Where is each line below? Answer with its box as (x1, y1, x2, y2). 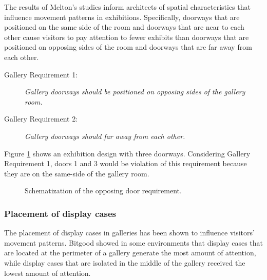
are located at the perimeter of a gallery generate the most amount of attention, (4, 247, 256, 258)
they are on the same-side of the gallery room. (4, 168, 149, 178)
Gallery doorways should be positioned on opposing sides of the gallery (25, 86, 245, 97)
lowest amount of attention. (4, 267, 91, 278)
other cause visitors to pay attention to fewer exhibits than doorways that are (4, 31, 249, 42)
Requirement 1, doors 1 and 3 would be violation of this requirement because (4, 158, 247, 169)
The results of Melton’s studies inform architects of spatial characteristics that (4, 2, 251, 12)
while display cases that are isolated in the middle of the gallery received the (4, 257, 245, 268)
